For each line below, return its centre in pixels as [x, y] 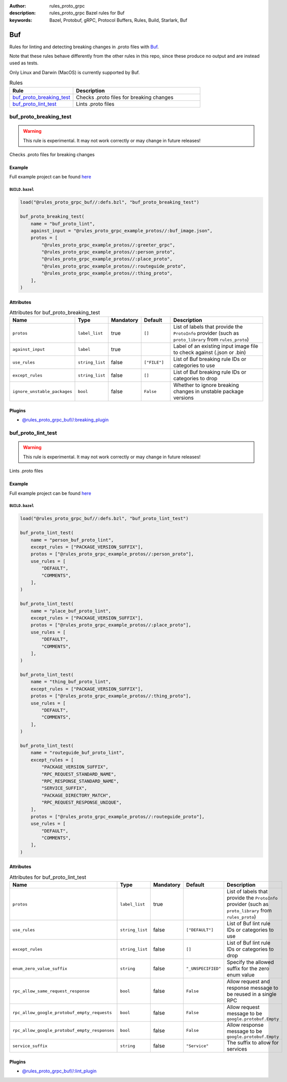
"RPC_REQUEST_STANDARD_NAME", [79, 774]
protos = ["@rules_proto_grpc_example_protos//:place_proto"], [111, 625]
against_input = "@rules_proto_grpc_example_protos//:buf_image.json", [122, 230]
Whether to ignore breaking [206, 385]
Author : [18, 6]
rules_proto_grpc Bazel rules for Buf [87, 13]
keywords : [21, 20]
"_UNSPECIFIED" [204, 968]
